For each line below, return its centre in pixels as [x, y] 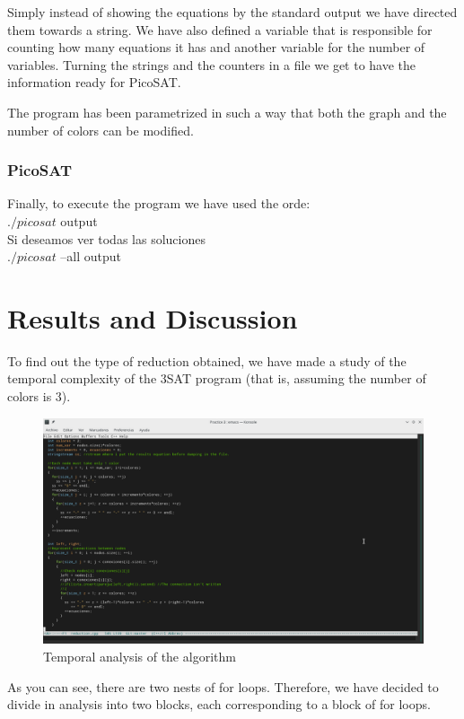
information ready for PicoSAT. [94, 82]
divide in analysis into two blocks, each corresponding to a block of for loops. [219, 704]
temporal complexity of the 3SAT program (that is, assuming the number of [217, 378]
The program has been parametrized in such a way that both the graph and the [227, 112]
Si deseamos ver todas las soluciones [106, 238]
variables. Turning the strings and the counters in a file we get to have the [212, 64]
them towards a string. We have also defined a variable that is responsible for [220, 29]
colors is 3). [39, 396]
